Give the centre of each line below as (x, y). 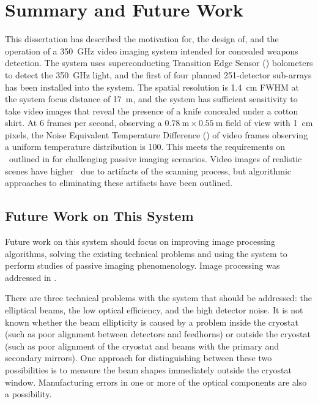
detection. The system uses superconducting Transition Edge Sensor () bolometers (159, 63)
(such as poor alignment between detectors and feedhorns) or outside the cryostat (158, 334)
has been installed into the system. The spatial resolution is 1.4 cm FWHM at (152, 87)
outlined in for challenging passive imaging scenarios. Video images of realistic (155, 159)
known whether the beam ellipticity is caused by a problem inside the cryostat (152, 322)
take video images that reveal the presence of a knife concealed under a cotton (152, 110)
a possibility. (28, 394)
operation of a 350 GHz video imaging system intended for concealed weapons (152, 50)
